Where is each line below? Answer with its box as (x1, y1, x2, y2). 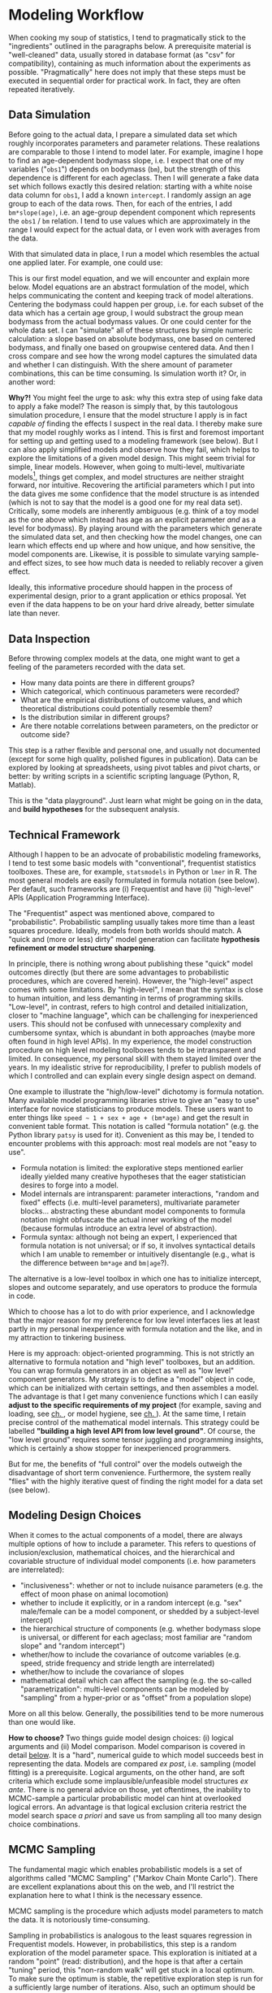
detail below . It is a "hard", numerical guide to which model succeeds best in (8, 1750, 264, 1760)
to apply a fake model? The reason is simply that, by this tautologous (8, 401, 239, 411)
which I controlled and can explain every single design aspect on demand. (8, 1071, 257, 1081)
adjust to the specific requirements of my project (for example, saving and (8, 1400, 261, 1410)
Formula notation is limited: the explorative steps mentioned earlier (19, 1163, 244, 1173)
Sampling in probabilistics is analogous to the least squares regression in (8, 1930, 253, 1940)
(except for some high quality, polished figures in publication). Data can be (8, 754, 258, 764)
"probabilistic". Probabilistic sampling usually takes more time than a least (8, 917, 256, 927)
